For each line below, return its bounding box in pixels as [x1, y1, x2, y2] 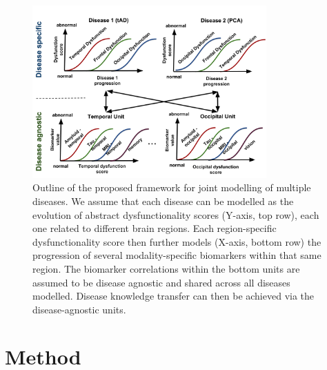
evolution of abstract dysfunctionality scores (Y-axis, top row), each [32, 207, 319, 222]
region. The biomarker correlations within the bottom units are [32, 261, 300, 275]
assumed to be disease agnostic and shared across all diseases [32, 275, 290, 289]
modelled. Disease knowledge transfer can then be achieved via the [32, 289, 315, 303]
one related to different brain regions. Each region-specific [32, 221, 277, 235]
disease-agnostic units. [32, 302, 126, 316]
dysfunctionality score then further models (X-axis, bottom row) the [32, 234, 321, 249]
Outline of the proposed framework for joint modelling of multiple [32, 180, 311, 195]
